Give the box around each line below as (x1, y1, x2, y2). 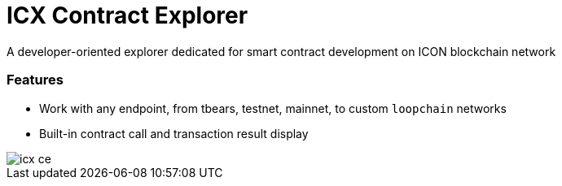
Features (7, 71, 64, 89)
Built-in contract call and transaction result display (39, 126, 309, 141)
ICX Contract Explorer (7, 2, 248, 29)
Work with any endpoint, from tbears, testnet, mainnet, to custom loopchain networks (39, 101, 507, 115)
